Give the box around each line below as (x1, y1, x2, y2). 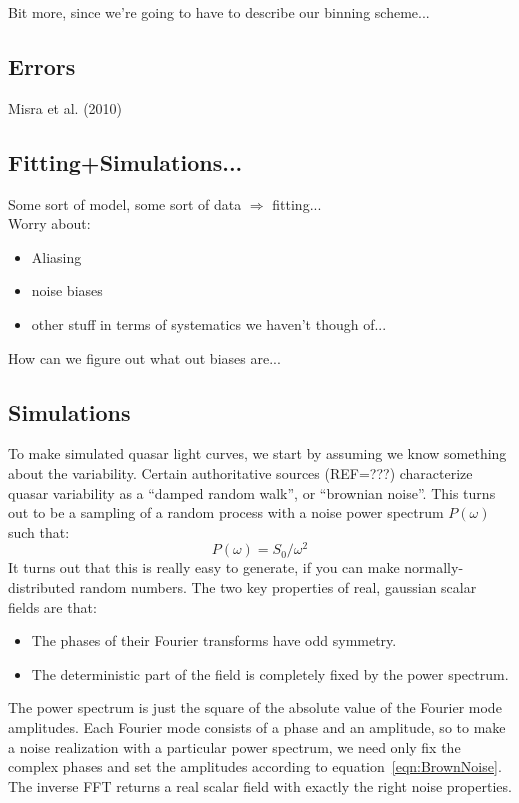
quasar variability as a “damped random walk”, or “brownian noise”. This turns (8, 482, 496, 503)
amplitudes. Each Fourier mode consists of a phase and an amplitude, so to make (8, 716, 506, 737)
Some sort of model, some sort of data (8, 193, 242, 214)
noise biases (31, 280, 103, 301)
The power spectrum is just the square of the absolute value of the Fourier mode (8, 697, 502, 718)
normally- (404, 557, 464, 578)
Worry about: (8, 213, 91, 234)
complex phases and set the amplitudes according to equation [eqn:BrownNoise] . (8, 756, 502, 777)
